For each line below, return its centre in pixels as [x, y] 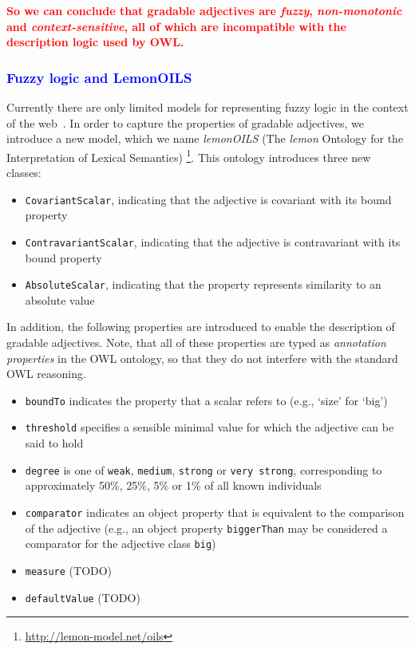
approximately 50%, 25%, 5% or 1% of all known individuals [173, 485]
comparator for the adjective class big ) [121, 544]
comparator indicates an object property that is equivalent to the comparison [215, 512]
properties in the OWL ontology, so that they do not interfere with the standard [202, 358]
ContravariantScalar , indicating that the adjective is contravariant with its [213, 241]
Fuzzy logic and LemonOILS [99, 77]
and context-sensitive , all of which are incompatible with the [176, 26]
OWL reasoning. [46, 374]
